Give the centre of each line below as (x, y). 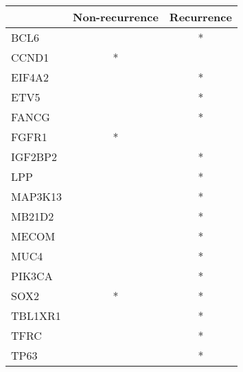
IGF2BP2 (34, 157)
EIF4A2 (30, 77)
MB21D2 (33, 216)
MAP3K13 (37, 196)
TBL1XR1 (36, 315)
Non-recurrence (116, 17)
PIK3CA (32, 276)
